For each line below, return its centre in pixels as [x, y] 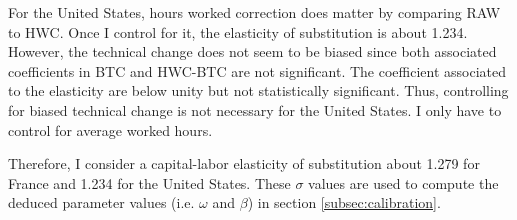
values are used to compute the [403, 182]
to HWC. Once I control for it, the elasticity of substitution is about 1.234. [238, 31]
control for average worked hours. [110, 129]
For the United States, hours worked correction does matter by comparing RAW [254, 12]
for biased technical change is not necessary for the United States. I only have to [255, 109]
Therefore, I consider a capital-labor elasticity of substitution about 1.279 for [244, 163]
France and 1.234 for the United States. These [149, 182]
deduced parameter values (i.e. [101, 202]
